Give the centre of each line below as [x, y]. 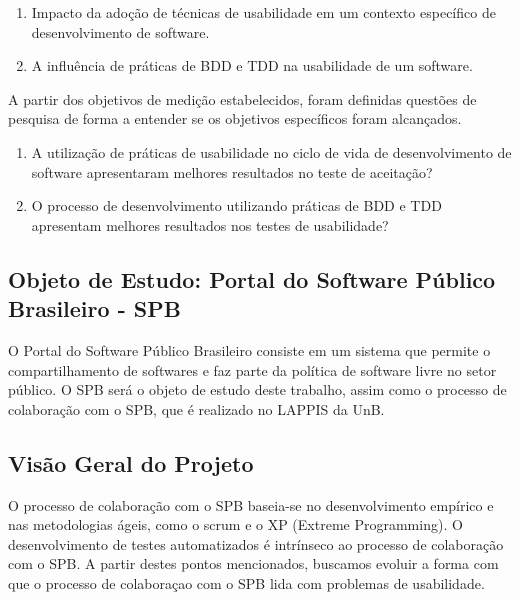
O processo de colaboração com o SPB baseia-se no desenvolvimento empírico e [251, 504]
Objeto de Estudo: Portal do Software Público [252, 278]
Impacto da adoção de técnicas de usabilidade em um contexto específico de [263, 12]
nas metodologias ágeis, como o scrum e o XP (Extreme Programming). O [235, 524]
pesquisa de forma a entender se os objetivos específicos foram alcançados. [235, 118]
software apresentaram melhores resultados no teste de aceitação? [232, 171]
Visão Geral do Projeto [131, 462]
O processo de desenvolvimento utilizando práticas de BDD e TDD [236, 205]
